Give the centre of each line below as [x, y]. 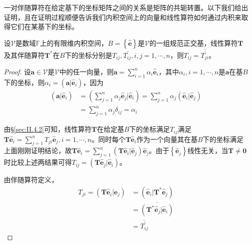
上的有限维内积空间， [74, 43]
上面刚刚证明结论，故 [38, 150]
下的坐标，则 [24, 82]
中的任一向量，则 [87, 71]
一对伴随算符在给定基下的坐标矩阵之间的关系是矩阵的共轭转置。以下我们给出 [126, 7]
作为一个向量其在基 [167, 139]
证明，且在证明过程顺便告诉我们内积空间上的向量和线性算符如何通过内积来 [123, 17]
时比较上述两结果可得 [38, 162]
